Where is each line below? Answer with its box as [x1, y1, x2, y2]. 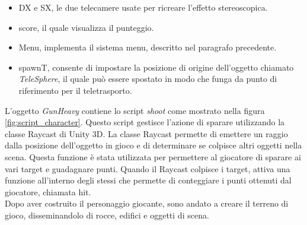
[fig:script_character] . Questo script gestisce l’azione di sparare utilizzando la [5, 116, 285, 128]
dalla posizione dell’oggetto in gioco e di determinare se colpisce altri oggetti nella [5, 139, 302, 151]
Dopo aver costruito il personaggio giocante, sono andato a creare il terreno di [5, 197, 289, 210]
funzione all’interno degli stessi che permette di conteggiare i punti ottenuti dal [5, 174, 292, 186]
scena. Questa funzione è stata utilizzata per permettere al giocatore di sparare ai [5, 150, 301, 163]
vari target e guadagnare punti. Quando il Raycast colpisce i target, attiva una [5, 162, 290, 175]
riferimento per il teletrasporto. [18, 84, 132, 96]
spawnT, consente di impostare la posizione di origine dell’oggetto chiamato [18, 61, 294, 73]
